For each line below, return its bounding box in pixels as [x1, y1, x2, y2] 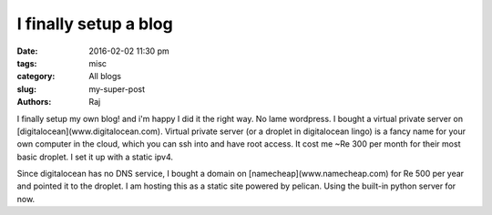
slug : [16, 83, 36, 95]
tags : [16, 57, 37, 68]
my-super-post [88, 83, 146, 95]
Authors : [16, 97, 52, 107]
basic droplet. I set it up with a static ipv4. [16, 151, 173, 162]
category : [16, 71, 56, 82]
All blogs [88, 71, 122, 82]
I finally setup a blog [16, 14, 173, 34]
